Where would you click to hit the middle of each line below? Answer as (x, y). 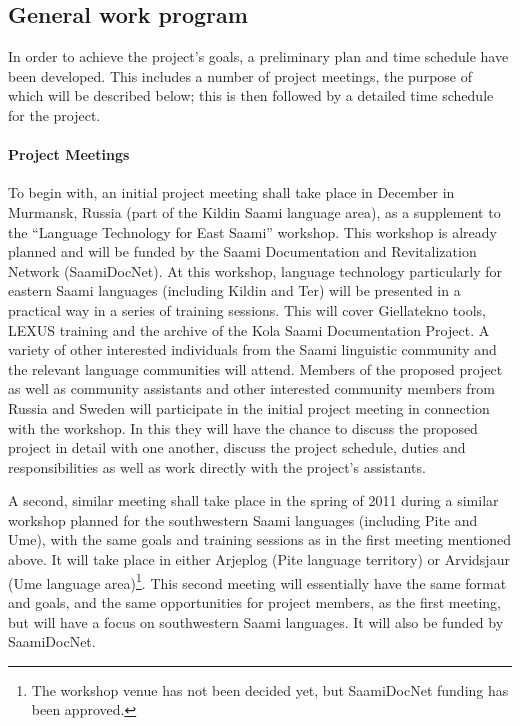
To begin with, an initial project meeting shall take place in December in (231, 192)
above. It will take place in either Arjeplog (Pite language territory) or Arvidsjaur (259, 559)
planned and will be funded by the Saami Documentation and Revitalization (242, 251)
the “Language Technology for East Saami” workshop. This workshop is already (252, 231)
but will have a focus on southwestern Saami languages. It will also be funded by (256, 621)
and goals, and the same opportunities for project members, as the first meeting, (254, 601)
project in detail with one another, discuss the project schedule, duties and (237, 447)
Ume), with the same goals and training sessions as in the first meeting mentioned (260, 539)
